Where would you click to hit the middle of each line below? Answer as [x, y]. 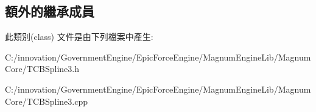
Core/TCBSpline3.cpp [46, 101]
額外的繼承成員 [50, 11]
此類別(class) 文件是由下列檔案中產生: [79, 37]
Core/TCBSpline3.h [42, 69]
